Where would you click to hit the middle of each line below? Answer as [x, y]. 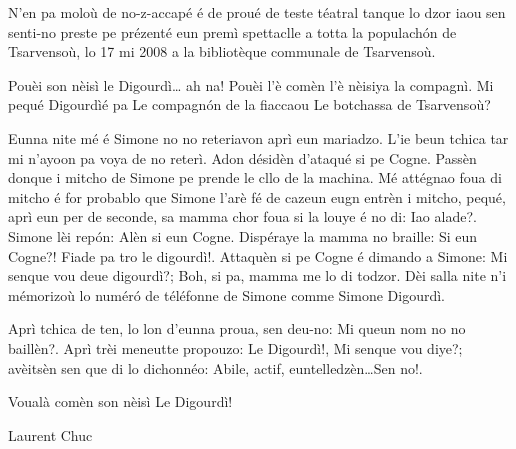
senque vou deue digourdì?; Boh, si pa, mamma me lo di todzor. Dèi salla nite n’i [257, 275]
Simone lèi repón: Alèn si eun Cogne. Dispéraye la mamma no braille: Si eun [243, 235]
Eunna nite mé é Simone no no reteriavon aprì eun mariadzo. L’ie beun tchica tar [258, 137]
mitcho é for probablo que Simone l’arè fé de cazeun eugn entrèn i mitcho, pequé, [257, 196]
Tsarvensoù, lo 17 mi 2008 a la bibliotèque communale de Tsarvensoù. [222, 51]
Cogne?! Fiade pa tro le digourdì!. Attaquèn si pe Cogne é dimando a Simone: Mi [258, 255]
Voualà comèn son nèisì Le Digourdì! [120, 401]
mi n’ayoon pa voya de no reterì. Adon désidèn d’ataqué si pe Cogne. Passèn [242, 157]
